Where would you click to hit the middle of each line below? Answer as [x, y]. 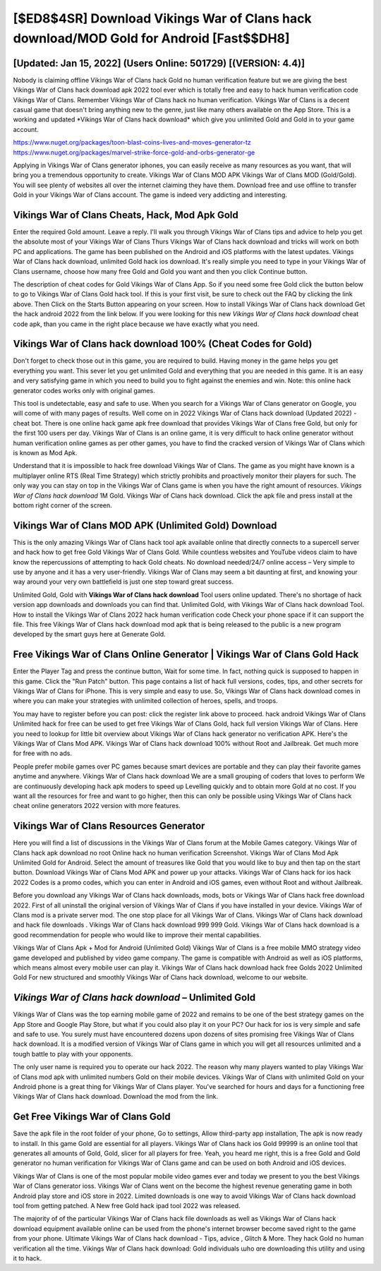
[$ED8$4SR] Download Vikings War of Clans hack [162, 18]
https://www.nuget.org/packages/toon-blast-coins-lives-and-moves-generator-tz [132, 143]
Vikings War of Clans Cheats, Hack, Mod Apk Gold [126, 215]
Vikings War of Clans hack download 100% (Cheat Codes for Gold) [163, 344]
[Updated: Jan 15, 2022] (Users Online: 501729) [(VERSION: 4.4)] [159, 63]
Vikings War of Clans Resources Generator [109, 826]
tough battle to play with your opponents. [73, 1054]
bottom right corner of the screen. [62, 505]
